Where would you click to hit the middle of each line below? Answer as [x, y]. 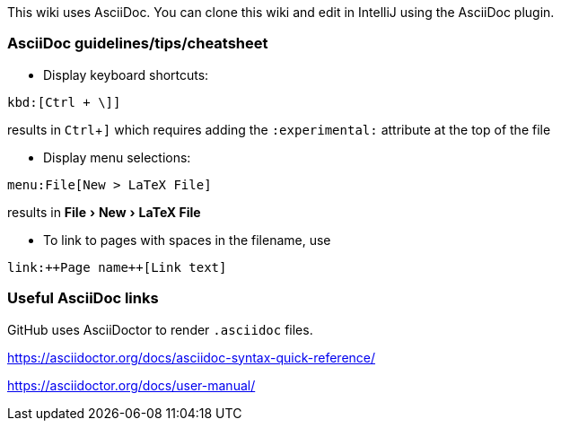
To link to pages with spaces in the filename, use [187, 240]
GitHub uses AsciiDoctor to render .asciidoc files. [160, 329]
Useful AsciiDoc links [83, 298]
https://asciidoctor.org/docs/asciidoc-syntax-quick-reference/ [192, 357]
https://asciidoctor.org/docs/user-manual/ [131, 385]
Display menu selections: [117, 157]
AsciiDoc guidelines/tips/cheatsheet [138, 44]
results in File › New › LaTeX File [104, 212]
